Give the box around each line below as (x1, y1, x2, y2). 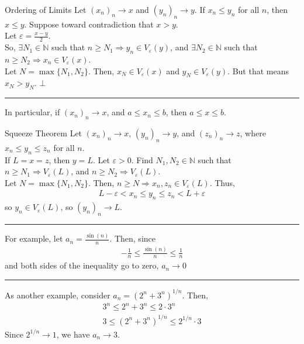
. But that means (227, 64, 289, 77)
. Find (131, 153, 153, 166)
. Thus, (209, 176, 235, 188)
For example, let (5, 232, 63, 245)
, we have (56, 328, 90, 340)
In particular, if (5, 106, 60, 118)
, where (240, 127, 266, 139)
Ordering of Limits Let (5, 4, 87, 15)
